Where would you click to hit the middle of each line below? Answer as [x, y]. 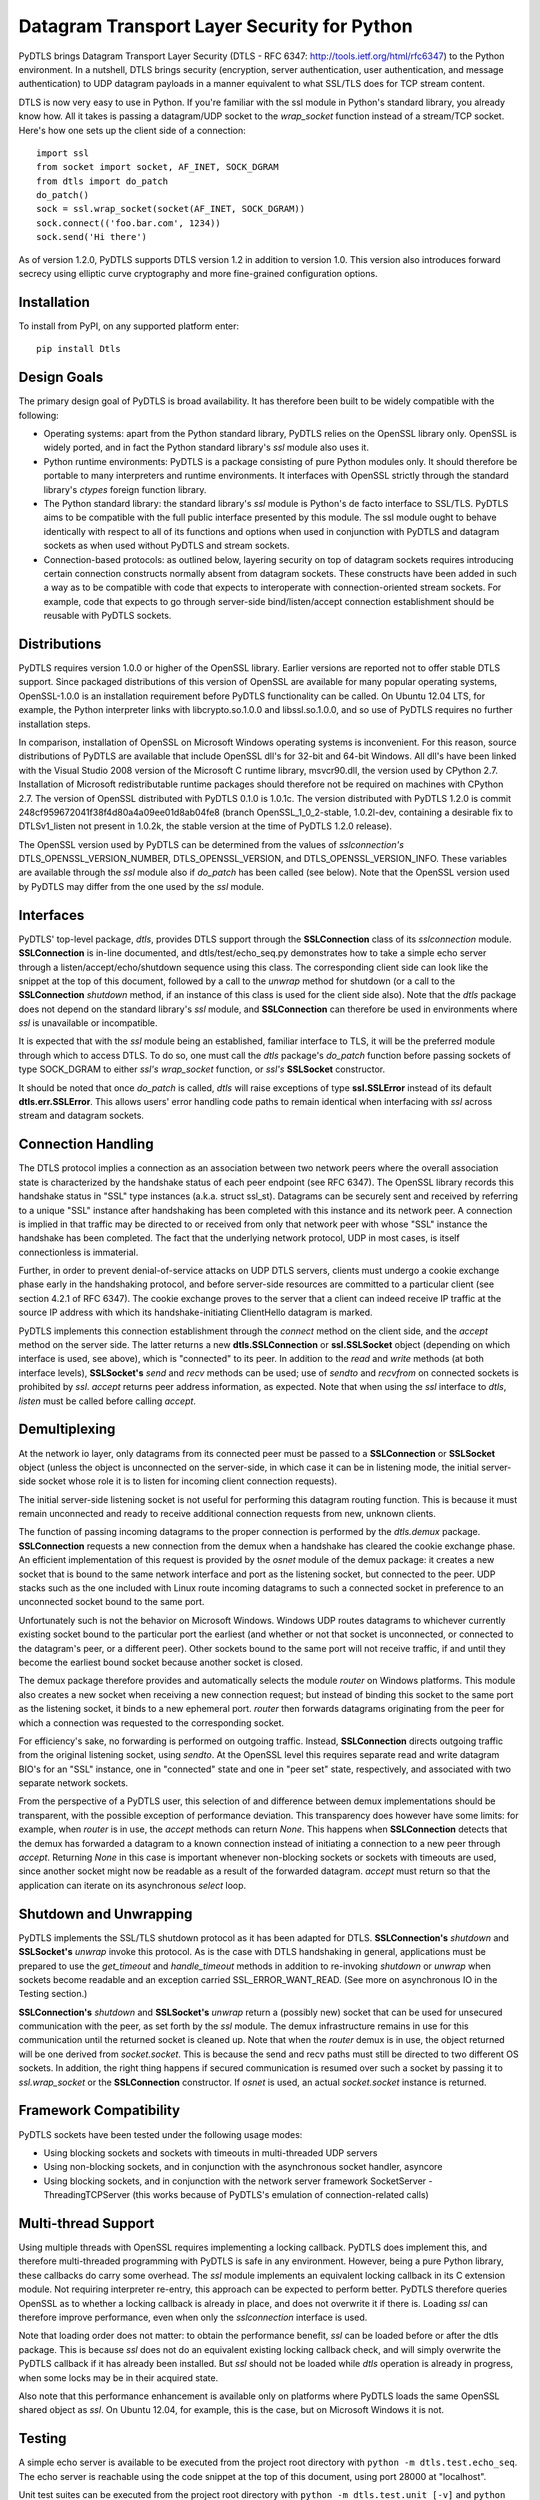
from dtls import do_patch [102, 181]
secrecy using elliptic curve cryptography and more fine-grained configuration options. [198, 274]
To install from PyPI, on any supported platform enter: [129, 326]
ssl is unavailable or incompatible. [88, 1023]
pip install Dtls [78, 349]
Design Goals [61, 377]
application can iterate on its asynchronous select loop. [132, 1885]
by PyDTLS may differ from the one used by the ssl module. [141, 886]
